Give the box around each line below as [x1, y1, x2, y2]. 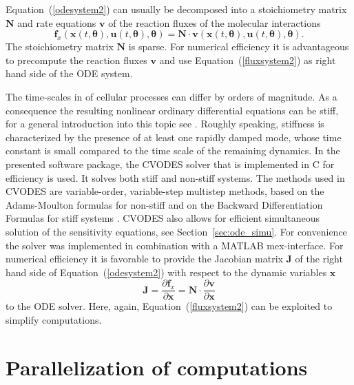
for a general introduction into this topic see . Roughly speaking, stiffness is [6, 116, 324, 131]
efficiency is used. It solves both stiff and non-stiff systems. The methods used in [6, 170, 345, 185]
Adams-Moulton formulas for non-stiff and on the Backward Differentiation [6, 197, 323, 211]
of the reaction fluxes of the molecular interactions [108, 15, 321, 30]
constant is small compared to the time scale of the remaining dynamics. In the [6, 143, 340, 158]
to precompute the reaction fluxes [6, 52, 147, 67]
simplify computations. [6, 312, 102, 326]
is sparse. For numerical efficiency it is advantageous [128, 39, 349, 54]
